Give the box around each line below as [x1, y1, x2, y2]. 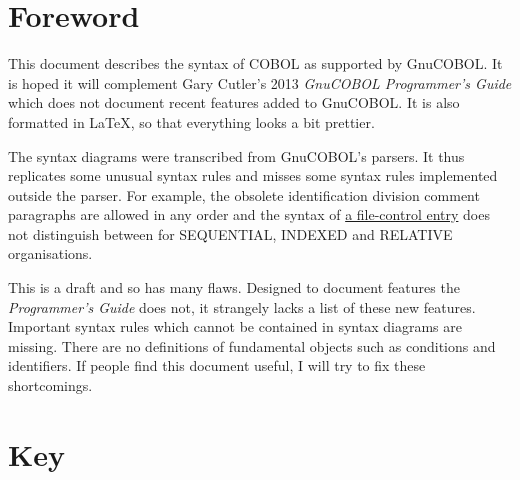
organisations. [8, 243, 93, 264]
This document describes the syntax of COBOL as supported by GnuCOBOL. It [8, 53, 503, 74]
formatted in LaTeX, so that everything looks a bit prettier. [8, 111, 375, 132]
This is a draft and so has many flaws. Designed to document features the [8, 277, 460, 298]
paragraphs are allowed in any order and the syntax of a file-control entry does [8, 204, 490, 225]
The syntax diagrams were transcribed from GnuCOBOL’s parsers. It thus [8, 145, 465, 166]
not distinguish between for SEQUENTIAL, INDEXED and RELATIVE [8, 223, 453, 244]
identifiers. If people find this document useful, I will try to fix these [8, 355, 426, 376]
